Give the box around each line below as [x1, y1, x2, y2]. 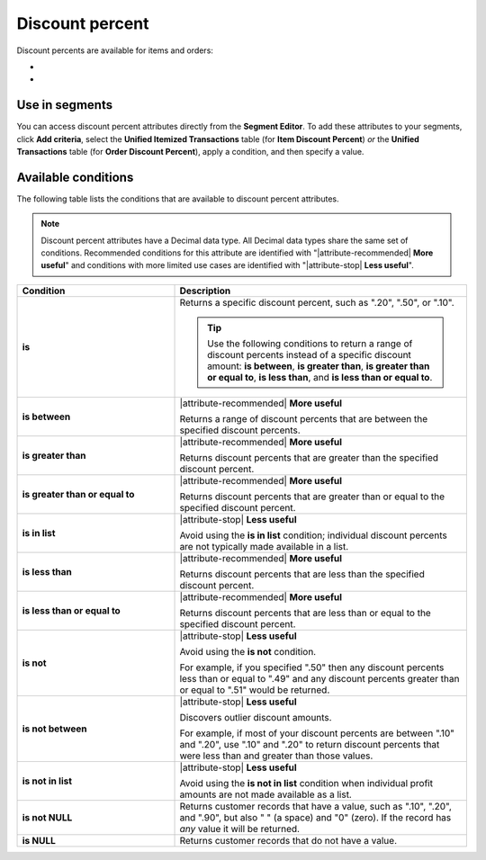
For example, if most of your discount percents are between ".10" [179, 727, 454, 739]
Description [179, 284, 231, 297]
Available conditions [16, 169, 134, 184]
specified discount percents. [179, 424, 301, 436]
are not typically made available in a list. [179, 540, 349, 552]
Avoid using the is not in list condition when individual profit [179, 776, 434, 789]
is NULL [22, 834, 56, 847]
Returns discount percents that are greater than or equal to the [179, 490, 445, 503]
